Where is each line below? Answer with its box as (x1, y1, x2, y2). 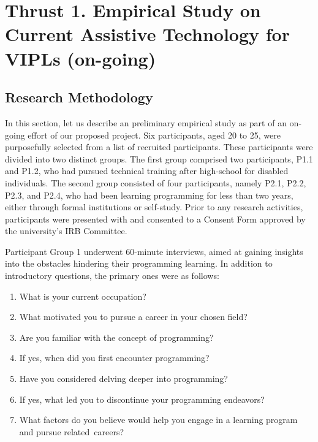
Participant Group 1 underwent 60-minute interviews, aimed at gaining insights (5, 245, 303, 257)
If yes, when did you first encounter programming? (19, 351, 210, 364)
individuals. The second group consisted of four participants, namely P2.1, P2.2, (5, 176, 306, 189)
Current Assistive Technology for (5, 21, 290, 47)
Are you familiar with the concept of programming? (19, 330, 214, 343)
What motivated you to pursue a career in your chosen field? (19, 310, 248, 323)
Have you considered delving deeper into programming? (19, 372, 228, 385)
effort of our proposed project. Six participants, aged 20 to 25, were (28, 128, 281, 141)
